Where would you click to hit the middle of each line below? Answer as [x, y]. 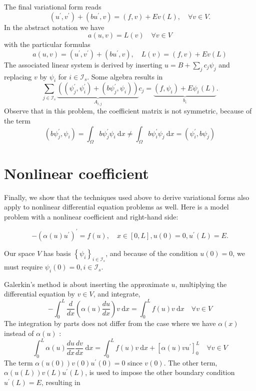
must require [23, 267]
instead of [19, 333]
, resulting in [61, 382]
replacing [18, 76]
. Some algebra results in [125, 76]
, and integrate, [117, 294]
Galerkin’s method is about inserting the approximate [86, 284]
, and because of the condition [152, 253]
